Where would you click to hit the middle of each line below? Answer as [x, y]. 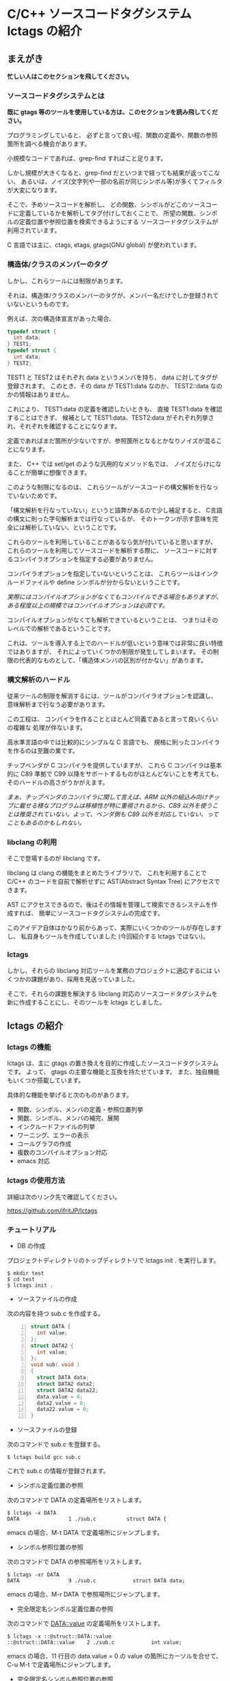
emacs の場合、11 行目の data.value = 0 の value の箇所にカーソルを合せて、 [115, 1656]
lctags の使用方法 [36, 1180]
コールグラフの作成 [44, 1144]
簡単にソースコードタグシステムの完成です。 [101, 914]
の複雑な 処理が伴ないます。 [47, 728]
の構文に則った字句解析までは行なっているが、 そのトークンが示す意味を [110, 518]
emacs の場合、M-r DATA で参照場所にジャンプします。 [85, 1595]
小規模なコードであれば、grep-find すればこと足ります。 [87, 158]
